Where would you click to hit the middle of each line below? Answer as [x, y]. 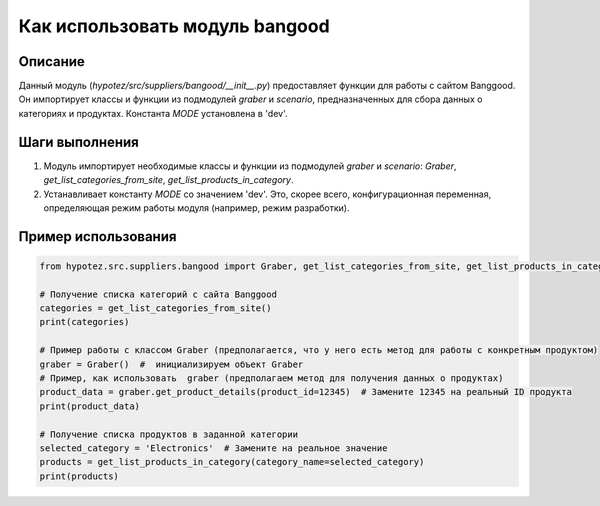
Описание [51, 61]
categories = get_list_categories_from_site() [155, 308]
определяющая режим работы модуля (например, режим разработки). [196, 207]
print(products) [79, 476]
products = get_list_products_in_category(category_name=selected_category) [232, 462]
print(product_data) [89, 406]
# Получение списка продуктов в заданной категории [169, 434]
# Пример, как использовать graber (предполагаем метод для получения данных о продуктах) [271, 378]
